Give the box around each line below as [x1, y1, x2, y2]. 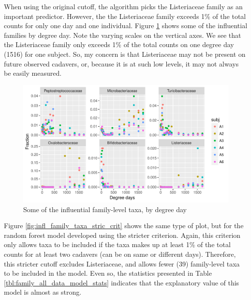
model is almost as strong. [4, 287, 82, 297]
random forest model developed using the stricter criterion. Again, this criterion [4, 230, 241, 240]
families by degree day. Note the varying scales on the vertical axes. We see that [4, 30, 241, 40]
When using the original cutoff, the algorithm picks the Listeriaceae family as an [4, 1, 243, 11]
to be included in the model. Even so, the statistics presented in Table [4, 268, 212, 278]
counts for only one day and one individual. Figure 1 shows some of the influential [4, 20, 248, 31]
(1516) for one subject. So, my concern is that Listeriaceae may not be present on [4, 49, 246, 59]
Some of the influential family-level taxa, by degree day [23, 204, 187, 214]
